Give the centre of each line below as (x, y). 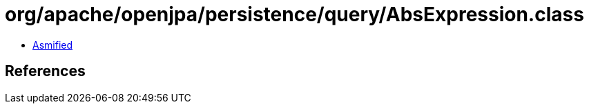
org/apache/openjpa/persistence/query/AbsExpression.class (294, 14)
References (45, 71)
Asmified (53, 45)
